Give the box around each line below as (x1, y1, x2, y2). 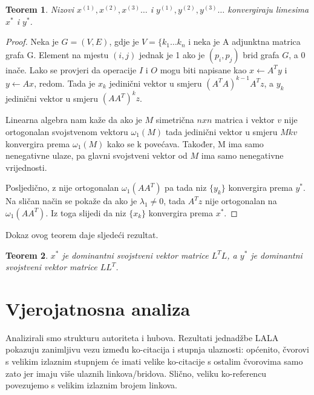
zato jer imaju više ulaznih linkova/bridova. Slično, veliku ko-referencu (5, 367, 267, 379)
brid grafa (243, 48, 280, 61)
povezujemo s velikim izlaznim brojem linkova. (5, 379, 177, 391)
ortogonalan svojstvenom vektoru (5, 125, 128, 138)
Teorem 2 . (5, 248, 48, 261)
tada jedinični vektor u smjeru (165, 125, 278, 138)
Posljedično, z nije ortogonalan (5, 181, 119, 194)
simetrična (155, 113, 194, 126)
